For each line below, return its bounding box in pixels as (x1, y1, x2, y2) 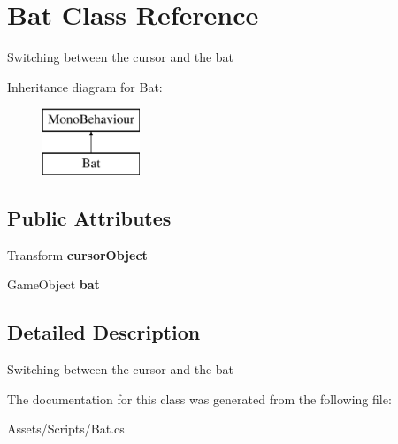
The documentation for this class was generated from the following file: (7, 389, 392, 408)
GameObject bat (7, 275, 100, 294)
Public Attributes (7, 203, 172, 231)
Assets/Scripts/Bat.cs (7, 419, 125, 438)
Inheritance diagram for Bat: (7, 77, 163, 96)
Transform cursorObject (7, 245, 148, 264)
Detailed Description (7, 318, 201, 346)
